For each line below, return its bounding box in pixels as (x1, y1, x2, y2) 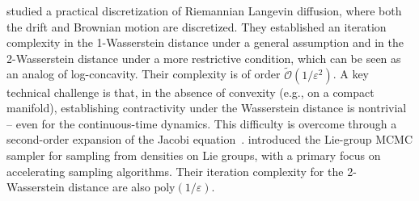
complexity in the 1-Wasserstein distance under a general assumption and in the (6, 34, 404, 51)
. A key (332, 65, 370, 82)
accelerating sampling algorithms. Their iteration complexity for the (6, 162, 344, 179)
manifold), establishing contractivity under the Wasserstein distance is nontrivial (6, 99, 407, 116)
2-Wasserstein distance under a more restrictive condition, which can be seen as (6, 49, 401, 66)
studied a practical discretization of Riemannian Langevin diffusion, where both (6, 2, 402, 19)
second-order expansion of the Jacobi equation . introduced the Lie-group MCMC (6, 131, 413, 148)
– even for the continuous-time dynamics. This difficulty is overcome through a (6, 115, 397, 132)
